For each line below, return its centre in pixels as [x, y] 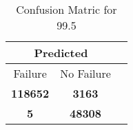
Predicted [61, 53]
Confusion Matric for [66, 9]
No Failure [85, 73]
